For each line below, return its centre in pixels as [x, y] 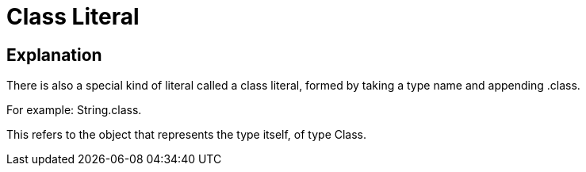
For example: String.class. [74, 110]
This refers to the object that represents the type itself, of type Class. [187, 135]
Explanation [54, 55]
